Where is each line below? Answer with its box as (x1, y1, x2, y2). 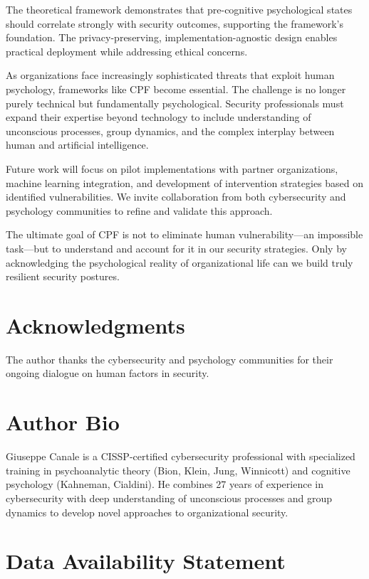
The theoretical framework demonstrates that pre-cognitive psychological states (6, 2, 353, 16)
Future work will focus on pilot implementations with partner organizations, (6, 161, 338, 176)
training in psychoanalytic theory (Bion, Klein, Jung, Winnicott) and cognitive (6, 462, 350, 477)
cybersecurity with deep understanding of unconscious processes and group (6, 490, 333, 505)
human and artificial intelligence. (6, 137, 149, 152)
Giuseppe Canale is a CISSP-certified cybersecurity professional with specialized (6, 449, 355, 464)
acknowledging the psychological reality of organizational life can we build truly (6, 255, 353, 270)
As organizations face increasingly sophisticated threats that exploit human (6, 68, 335, 83)
